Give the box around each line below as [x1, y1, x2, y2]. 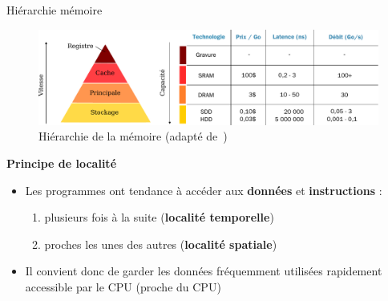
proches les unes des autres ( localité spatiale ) [44, 235, 277, 252]
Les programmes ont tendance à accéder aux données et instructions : [25, 181, 382, 198]
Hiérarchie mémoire [6, 2, 103, 18]
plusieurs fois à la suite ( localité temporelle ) [44, 209, 274, 226]
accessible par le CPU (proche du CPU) [25, 279, 221, 295]
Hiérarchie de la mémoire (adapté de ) [38, 128, 228, 144]
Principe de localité [6, 155, 117, 172]
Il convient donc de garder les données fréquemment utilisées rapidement [25, 262, 382, 279]
